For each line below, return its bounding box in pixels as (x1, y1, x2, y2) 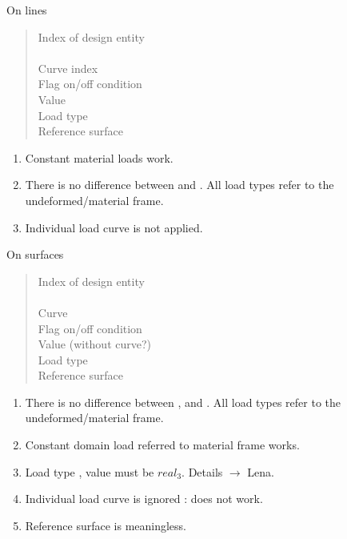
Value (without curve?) (38, 336, 152, 352)
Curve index (38, 59, 98, 76)
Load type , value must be (25, 463, 154, 480)
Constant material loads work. (25, 149, 173, 166)
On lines (6, 2, 47, 18)
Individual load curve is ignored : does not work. (25, 490, 263, 507)
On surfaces (6, 246, 64, 263)
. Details (181, 463, 223, 480)
